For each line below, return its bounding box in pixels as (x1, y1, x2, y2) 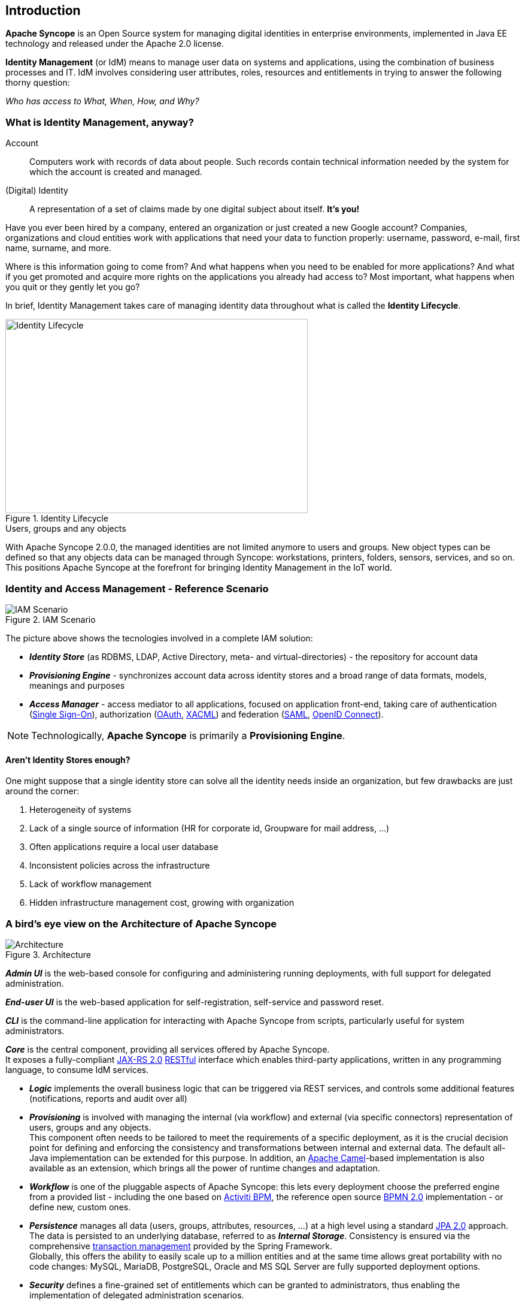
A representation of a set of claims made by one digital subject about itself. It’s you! (29, 204, 360, 215)
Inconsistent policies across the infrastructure (29, 860, 210, 871)
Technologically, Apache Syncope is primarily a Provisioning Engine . (31, 729, 345, 742)
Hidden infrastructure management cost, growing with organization (29, 897, 295, 908)
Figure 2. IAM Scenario (5, 614, 96, 625)
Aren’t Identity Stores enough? (5, 754, 131, 765)
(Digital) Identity (5, 185, 68, 196)
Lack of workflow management (29, 879, 152, 890)
